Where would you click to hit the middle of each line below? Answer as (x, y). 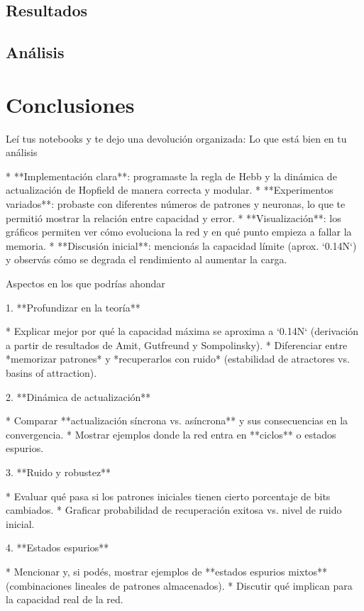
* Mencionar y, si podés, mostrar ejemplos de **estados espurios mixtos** (167, 571)
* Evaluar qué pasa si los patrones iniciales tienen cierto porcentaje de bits (168, 496)
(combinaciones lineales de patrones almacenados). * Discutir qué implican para (179, 585)
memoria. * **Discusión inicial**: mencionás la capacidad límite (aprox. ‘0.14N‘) (181, 245)
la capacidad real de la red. (65, 599)
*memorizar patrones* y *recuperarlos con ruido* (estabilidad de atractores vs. (178, 359)
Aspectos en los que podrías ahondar (86, 284)
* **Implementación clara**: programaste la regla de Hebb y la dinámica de (171, 176)
